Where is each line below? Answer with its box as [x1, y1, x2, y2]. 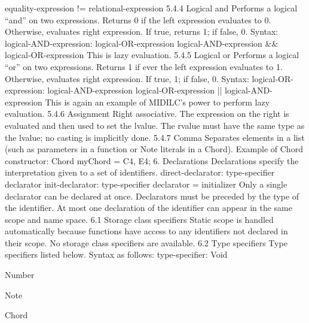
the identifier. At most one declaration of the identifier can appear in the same [5, 201, 292, 214]
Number [5, 268, 35, 281]
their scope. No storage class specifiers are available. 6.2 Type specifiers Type [5, 236, 287, 249]
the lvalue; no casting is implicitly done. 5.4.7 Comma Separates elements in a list [5, 131, 305, 143]
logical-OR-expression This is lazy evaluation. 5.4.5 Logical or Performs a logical [5, 49, 299, 61]
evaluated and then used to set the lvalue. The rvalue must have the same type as [5, 119, 305, 131]
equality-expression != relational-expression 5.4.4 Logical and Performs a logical [5, 2, 298, 14]
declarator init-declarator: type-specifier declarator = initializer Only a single [5, 177, 287, 190]
